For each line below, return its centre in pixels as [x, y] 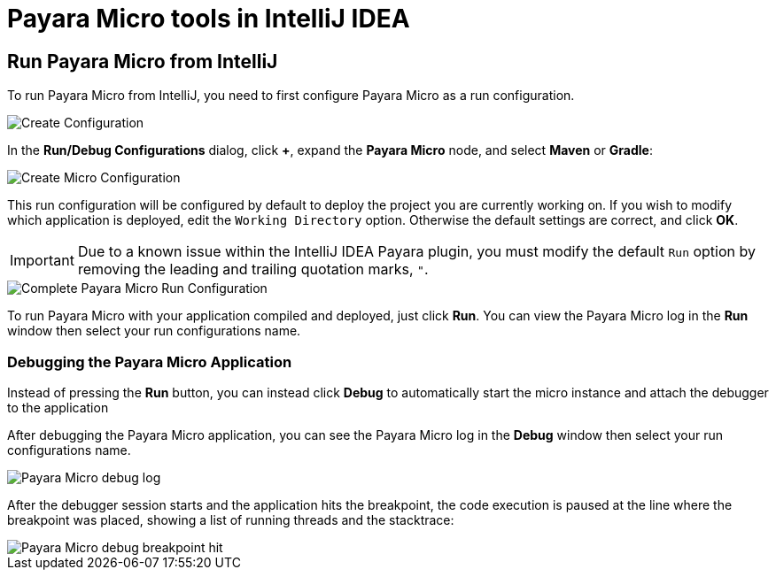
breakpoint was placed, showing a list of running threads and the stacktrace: [231, 519]
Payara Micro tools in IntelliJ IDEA [209, 19]
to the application [58, 407]
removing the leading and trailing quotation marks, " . [253, 269]
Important [42, 261]
